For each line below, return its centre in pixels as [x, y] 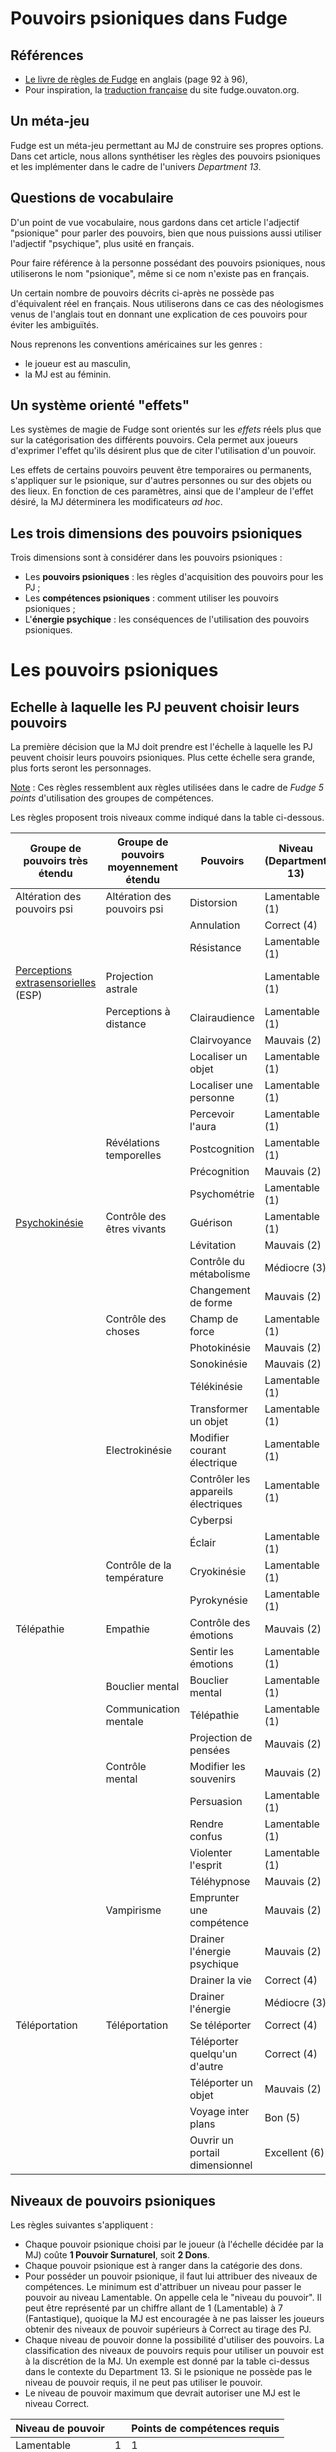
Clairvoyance [220, 1040]
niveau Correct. [57, 2404]
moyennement [142, 867]
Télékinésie [216, 1387]
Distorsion [213, 903]
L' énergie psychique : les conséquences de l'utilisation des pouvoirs [167, 619]
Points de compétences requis [205, 2429]
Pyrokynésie [218, 1600]
